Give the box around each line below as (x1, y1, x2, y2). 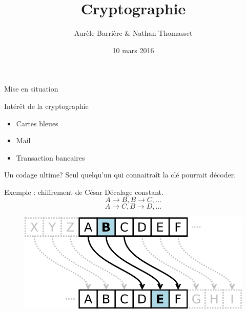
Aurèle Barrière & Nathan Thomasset (74, 28, 193, 38)
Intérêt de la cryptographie (4, 100, 89, 111)
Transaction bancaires (16, 152, 85, 163)
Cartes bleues (16, 118, 58, 128)
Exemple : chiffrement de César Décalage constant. (4, 186, 163, 197)
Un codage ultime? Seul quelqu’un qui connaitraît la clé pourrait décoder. (4, 169, 236, 180)
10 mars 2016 (112, 44, 154, 55)
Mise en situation (4, 83, 58, 94)
